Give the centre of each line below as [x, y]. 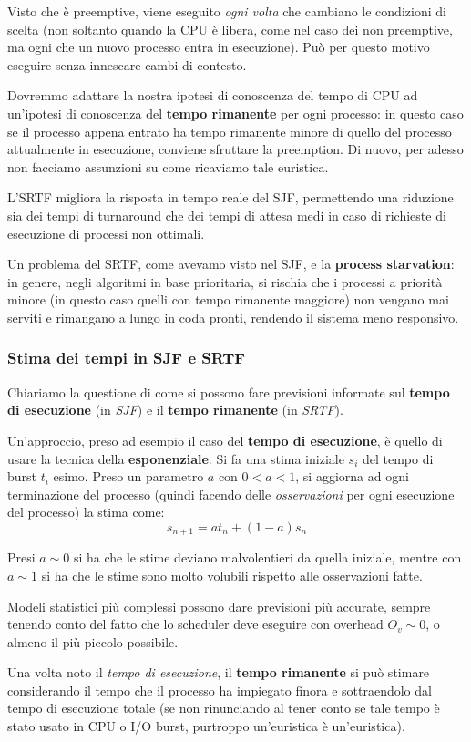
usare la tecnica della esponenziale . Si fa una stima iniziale [176, 458]
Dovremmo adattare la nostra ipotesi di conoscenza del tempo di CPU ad [213, 95]
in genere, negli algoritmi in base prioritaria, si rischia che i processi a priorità [225, 281]
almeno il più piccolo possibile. [93, 641]
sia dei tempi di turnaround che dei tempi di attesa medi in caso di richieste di [227, 215]
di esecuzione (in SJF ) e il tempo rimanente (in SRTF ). [175, 410]
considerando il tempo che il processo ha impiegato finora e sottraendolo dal [220, 690]
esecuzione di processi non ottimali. [106, 233]
